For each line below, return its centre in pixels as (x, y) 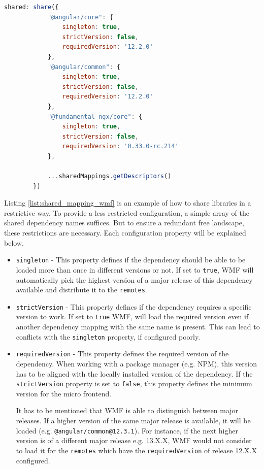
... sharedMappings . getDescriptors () (109, 176)
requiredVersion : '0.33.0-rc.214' (120, 146)
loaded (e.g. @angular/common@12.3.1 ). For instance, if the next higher (127, 430)
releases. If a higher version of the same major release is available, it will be (133, 421)
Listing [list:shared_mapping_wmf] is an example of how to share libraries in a (128, 203)
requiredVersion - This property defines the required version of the (122, 354)
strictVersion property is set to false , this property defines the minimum (134, 383)
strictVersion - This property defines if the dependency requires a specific (134, 306)
